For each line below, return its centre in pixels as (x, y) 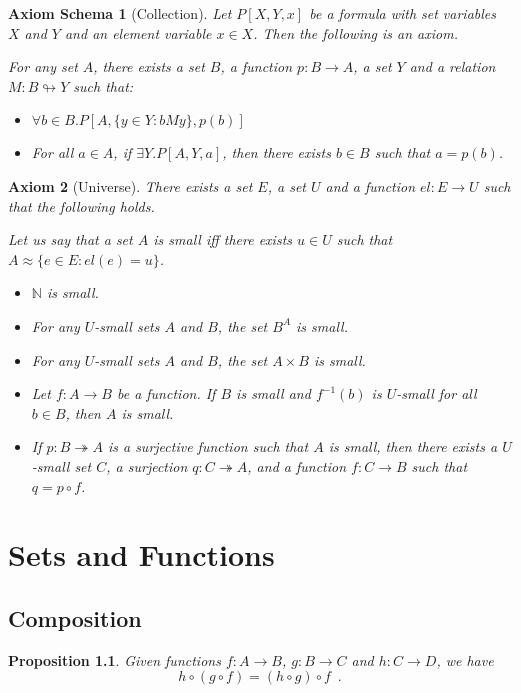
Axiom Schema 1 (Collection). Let (120, 13)
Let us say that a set (70, 239)
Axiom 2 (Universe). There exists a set (130, 185)
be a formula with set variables (403, 13)
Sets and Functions (141, 554)
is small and (273, 393)
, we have (465, 659)
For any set (43, 66)
